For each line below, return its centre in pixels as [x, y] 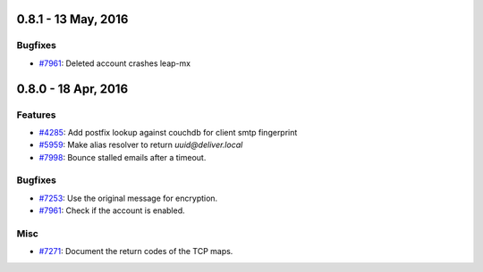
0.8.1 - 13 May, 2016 [72, 19]
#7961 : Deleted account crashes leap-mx [115, 63]
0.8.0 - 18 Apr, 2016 [72, 89]
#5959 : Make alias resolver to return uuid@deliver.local [141, 145]
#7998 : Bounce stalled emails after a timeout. [123, 157]
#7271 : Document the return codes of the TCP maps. [136, 251]
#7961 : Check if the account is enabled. [112, 210]
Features [36, 114]
